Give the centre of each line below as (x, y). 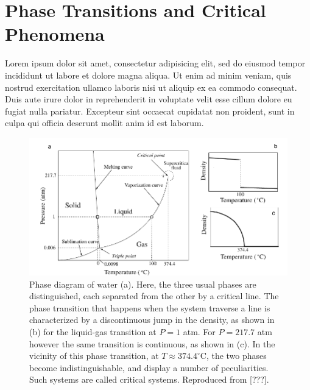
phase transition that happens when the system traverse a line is (150, 307)
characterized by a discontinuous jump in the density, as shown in (152, 320)
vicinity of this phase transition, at (94, 356)
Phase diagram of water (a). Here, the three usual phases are (143, 284)
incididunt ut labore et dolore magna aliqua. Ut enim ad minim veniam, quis (148, 75)
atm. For (199, 332)
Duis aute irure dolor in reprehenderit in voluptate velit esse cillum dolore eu (149, 99)
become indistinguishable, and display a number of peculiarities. (149, 367)
